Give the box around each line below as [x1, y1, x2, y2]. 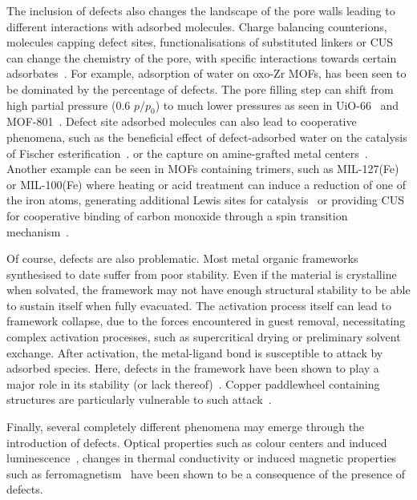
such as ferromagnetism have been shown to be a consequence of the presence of [6, 465, 406, 482]
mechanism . [6, 223, 70, 240]
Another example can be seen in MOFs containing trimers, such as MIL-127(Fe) [6, 160, 399, 177]
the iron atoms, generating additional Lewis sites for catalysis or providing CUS [6, 192, 404, 208]
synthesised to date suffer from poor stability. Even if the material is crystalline [6, 265, 397, 282]
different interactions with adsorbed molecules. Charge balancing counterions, [6, 18, 387, 34]
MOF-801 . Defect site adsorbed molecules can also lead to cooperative [6, 113, 357, 130]
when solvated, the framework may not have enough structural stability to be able [6, 281, 411, 298]
